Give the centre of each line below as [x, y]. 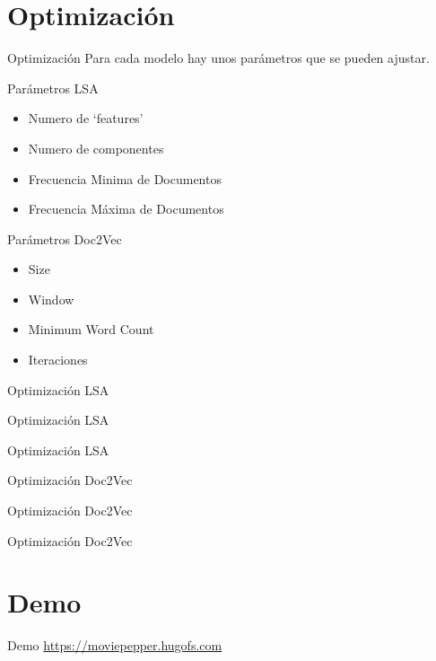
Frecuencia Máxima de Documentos [126, 209]
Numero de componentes [96, 148]
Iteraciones [58, 360]
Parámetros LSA [53, 88]
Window [51, 299]
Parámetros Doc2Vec [65, 238]
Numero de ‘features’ [86, 118]
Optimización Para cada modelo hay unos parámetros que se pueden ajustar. [218, 58]
